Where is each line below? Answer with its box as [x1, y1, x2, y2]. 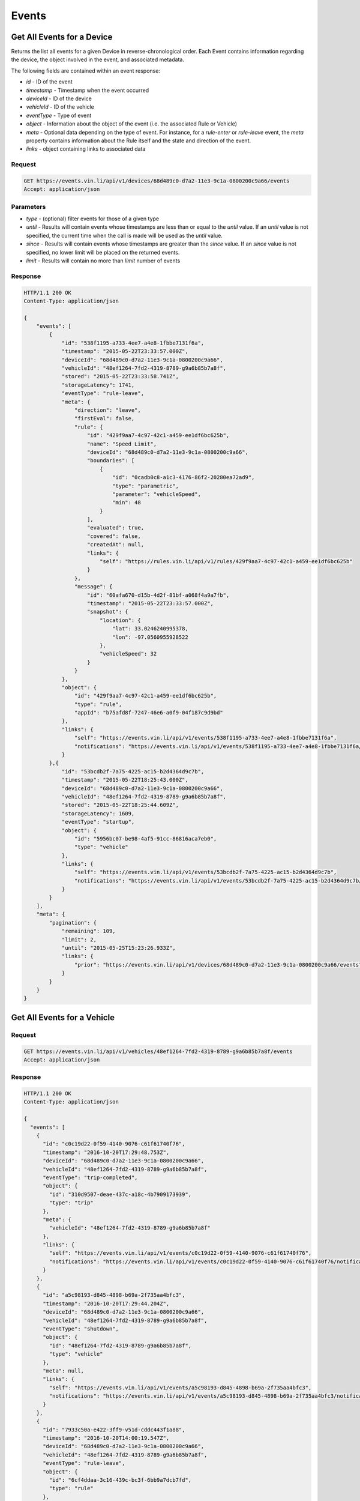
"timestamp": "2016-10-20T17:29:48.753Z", [43, 1149, 170, 1156]
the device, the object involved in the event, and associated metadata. [11, 56, 184, 63]
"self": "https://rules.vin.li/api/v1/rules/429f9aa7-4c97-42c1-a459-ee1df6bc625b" [99, 558, 353, 565]
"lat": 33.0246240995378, [112, 625, 188, 632]
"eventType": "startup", [61, 818, 135, 826]
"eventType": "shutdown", [43, 1325, 119, 1332]
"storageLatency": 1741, [61, 381, 135, 388]
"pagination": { [49, 919, 97, 926]
